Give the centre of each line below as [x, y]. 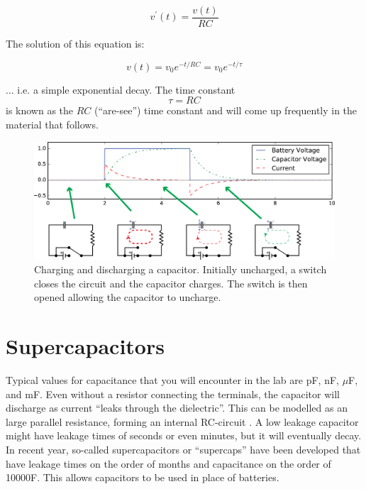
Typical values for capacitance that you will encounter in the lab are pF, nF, [172, 380]
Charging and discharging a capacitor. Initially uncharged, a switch [181, 269]
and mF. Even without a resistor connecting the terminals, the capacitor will [173, 394]
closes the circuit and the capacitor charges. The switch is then [171, 283]
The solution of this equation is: [75, 44]
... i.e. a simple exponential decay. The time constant [121, 89]
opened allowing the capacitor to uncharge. [128, 297]
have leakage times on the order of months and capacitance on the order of [168, 463]
